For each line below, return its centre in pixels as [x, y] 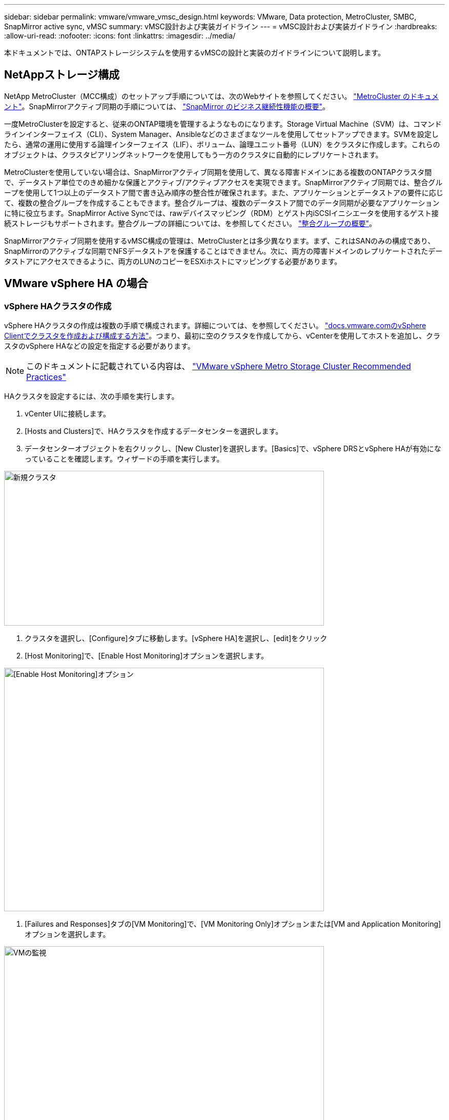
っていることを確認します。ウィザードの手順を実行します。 [124, 459]
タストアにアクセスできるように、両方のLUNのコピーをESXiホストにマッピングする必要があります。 [173, 261]
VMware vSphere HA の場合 [76, 284]
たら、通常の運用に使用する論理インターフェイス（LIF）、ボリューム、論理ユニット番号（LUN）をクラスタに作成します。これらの [222, 144]
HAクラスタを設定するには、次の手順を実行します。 [91, 396]
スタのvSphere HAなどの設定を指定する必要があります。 [99, 346]
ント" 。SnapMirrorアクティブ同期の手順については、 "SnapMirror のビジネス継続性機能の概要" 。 [167, 106]
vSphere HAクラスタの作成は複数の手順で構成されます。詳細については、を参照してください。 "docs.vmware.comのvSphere [215, 326]
